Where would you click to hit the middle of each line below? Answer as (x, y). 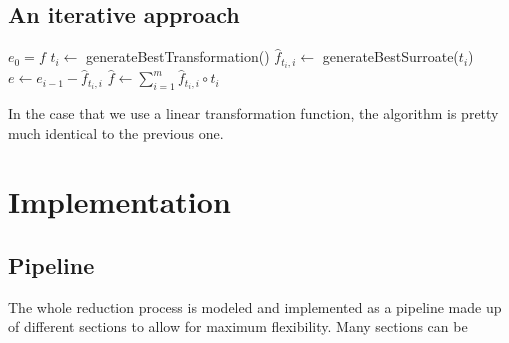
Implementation (119, 201)
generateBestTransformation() (178, 56)
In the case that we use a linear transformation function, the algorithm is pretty (253, 113)
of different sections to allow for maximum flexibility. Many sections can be (238, 326)
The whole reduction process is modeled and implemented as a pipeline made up (255, 306)
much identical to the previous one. (116, 132)
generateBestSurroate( (390, 56)
